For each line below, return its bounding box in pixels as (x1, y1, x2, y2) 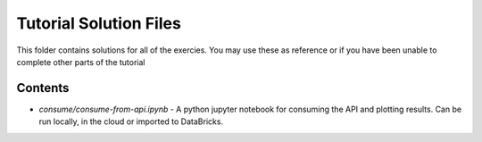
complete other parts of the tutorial (16, 56, 145, 67)
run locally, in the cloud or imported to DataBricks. (38, 116, 223, 127)
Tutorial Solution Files (16, 13, 182, 33)
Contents (16, 80, 70, 96)
